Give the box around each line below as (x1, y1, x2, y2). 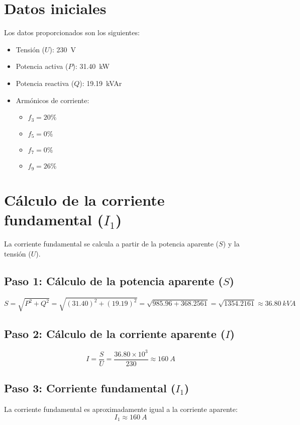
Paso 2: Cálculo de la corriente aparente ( (4, 325, 226, 341)
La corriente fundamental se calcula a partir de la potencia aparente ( (4, 238, 219, 249)
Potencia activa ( (16, 61, 68, 71)
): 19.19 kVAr (79, 77, 122, 88)
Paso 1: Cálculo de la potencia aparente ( (4, 273, 223, 288)
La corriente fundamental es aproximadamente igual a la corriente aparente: (4, 404, 238, 414)
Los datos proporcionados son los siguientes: (4, 27, 140, 38)
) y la (223, 238, 240, 249)
